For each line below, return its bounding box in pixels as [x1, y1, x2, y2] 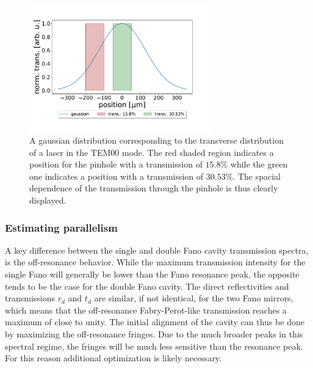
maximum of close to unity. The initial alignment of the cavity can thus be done [5, 315, 304, 328]
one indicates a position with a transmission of [29, 169, 204, 182]
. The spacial [232, 169, 281, 182]
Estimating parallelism [5, 219, 118, 235]
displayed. [29, 194, 67, 207]
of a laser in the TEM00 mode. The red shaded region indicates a [29, 145, 274, 158]
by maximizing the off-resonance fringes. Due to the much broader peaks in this [5, 328, 303, 340]
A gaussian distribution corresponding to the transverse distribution [29, 134, 284, 147]
